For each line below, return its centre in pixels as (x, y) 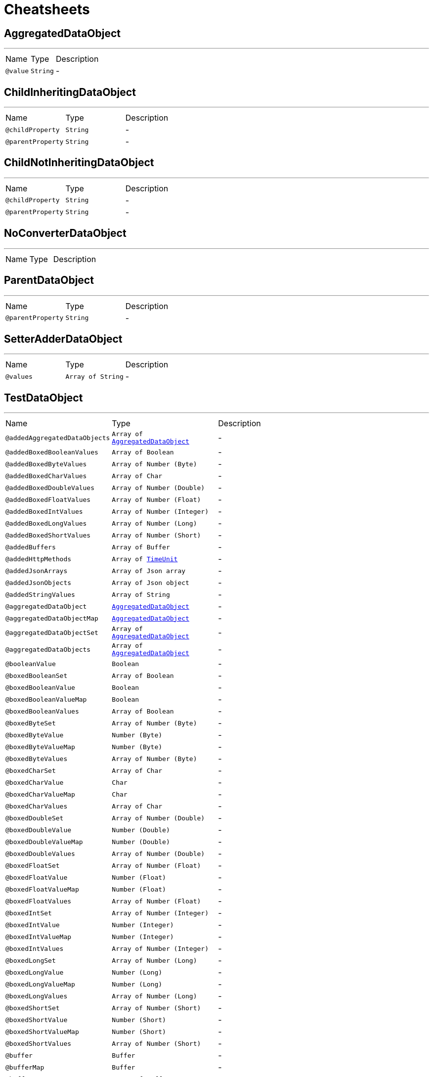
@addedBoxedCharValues (46, 476)
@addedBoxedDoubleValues (50, 488)
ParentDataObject (49, 280)
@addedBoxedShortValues (48, 535)
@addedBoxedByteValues (46, 464)
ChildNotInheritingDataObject (79, 163)
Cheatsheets (47, 9)
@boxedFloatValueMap (42, 889)
